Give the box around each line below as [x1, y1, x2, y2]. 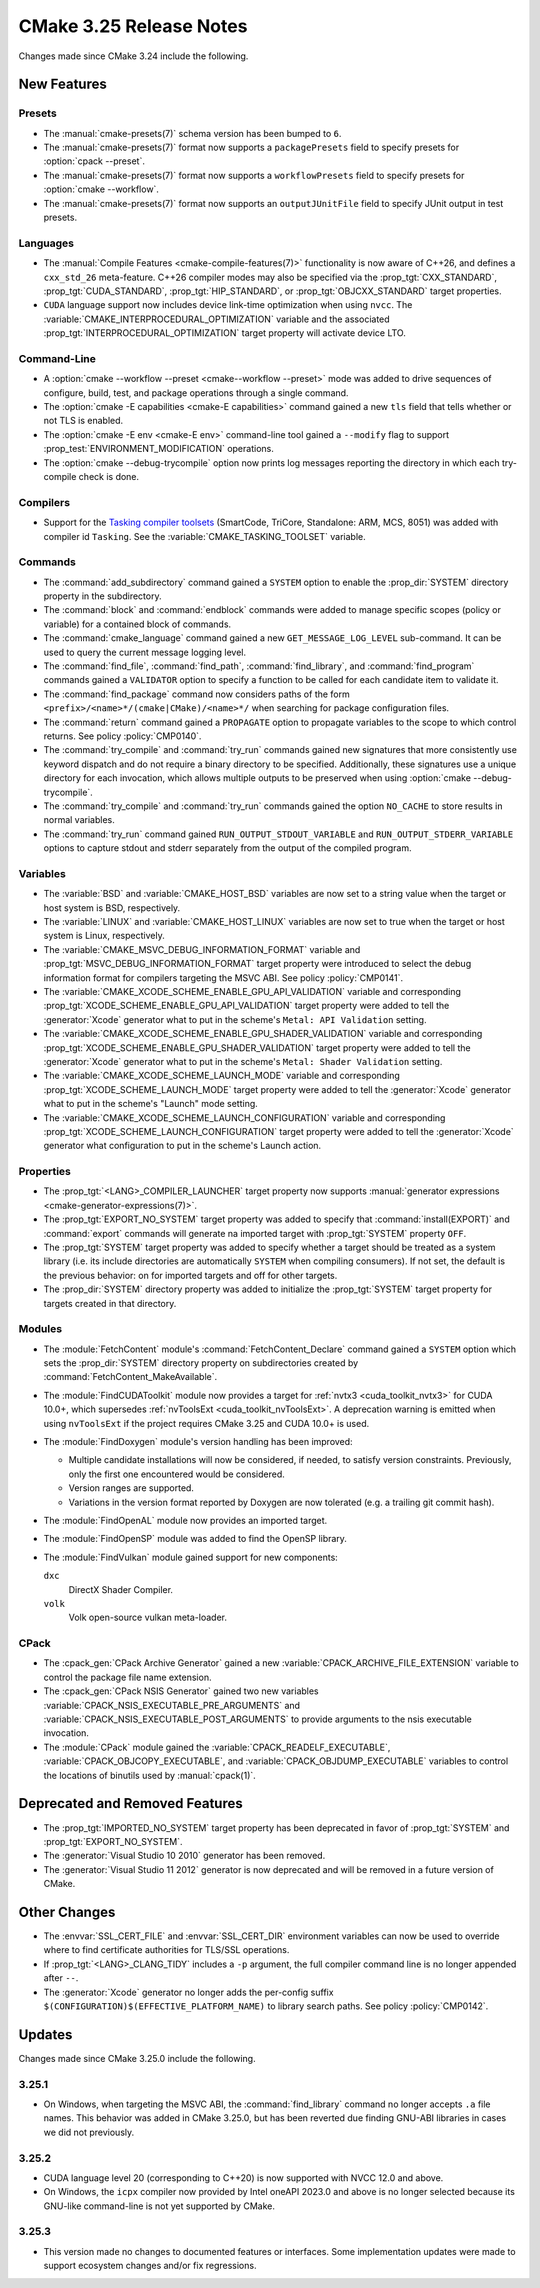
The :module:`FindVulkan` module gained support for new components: [43, 1551, 339, 1563]
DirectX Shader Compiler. [68, 1583, 174, 1595]
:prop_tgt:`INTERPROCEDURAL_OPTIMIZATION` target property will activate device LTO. [43, 327, 407, 339]
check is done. [78, 471, 140, 483]
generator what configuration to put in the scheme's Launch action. [43, 1140, 322, 1152]
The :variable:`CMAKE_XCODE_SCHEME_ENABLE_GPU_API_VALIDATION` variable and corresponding [43, 985, 462, 997]
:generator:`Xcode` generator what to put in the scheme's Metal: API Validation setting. [43, 1013, 427, 1025]
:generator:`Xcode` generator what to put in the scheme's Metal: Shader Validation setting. [43, 1055, 443, 1067]
